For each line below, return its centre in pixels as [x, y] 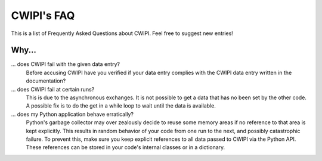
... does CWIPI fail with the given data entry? [66, 64]
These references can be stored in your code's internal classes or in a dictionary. [126, 147]
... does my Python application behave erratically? [72, 114]
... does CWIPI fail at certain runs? [53, 89]
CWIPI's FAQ [43, 15]
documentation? [46, 81]
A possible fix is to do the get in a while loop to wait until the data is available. [121, 106]
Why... [24, 50]
